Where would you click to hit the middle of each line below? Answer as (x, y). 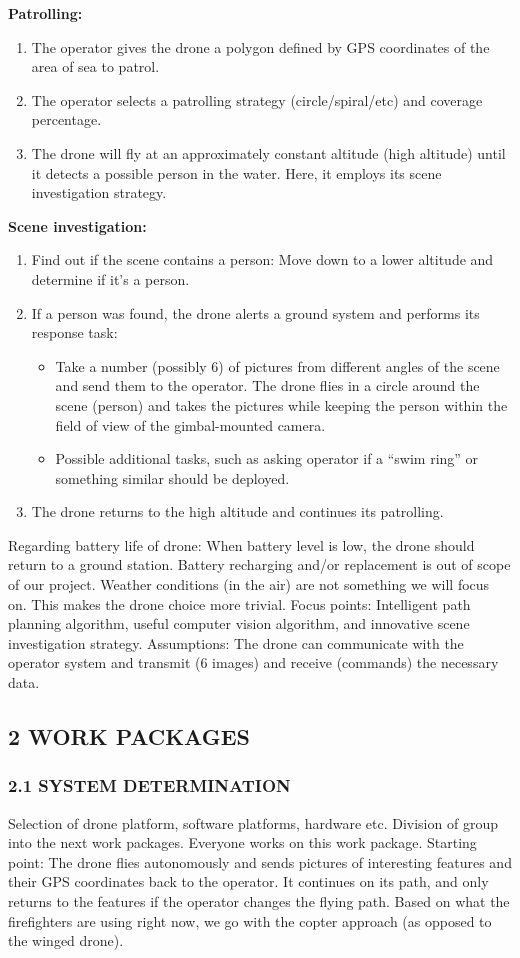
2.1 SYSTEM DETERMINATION (149, 785)
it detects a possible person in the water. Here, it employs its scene (236, 172)
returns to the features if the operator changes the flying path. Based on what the (259, 901)
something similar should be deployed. (172, 477)
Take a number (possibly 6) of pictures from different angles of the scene (277, 365)
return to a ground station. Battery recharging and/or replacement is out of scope (259, 564)
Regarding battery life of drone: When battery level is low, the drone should (241, 544)
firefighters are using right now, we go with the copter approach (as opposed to (250, 920)
